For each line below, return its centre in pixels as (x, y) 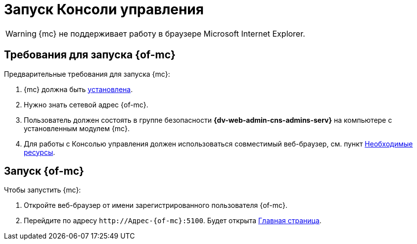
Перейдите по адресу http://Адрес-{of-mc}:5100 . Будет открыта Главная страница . (173, 221)
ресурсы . (40, 152)
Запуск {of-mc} (44, 171)
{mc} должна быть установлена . (78, 89)
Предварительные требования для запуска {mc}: (87, 74)
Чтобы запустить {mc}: (43, 190)
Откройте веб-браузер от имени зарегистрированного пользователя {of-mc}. (156, 205)
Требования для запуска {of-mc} (90, 55)
